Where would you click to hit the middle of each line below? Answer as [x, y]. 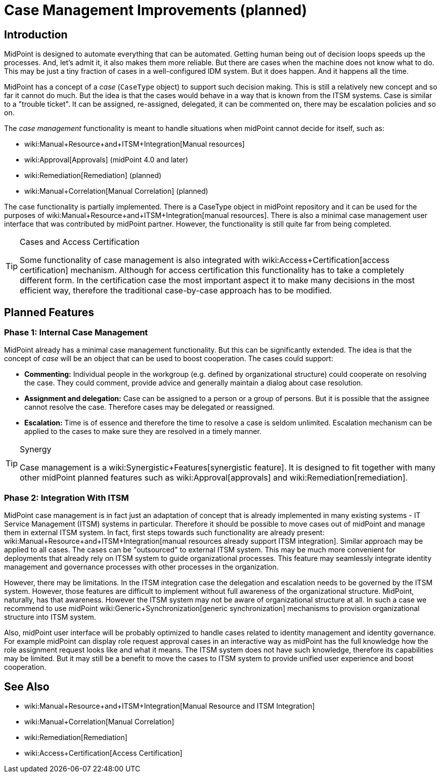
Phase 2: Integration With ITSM [67, 498]
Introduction [36, 34]
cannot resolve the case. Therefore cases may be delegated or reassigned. [149, 407]
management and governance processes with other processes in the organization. [141, 567]
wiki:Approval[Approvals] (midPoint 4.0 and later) [106, 160]
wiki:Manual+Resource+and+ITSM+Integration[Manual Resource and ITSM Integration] [170, 706]
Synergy [36, 449]
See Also [27, 686]
